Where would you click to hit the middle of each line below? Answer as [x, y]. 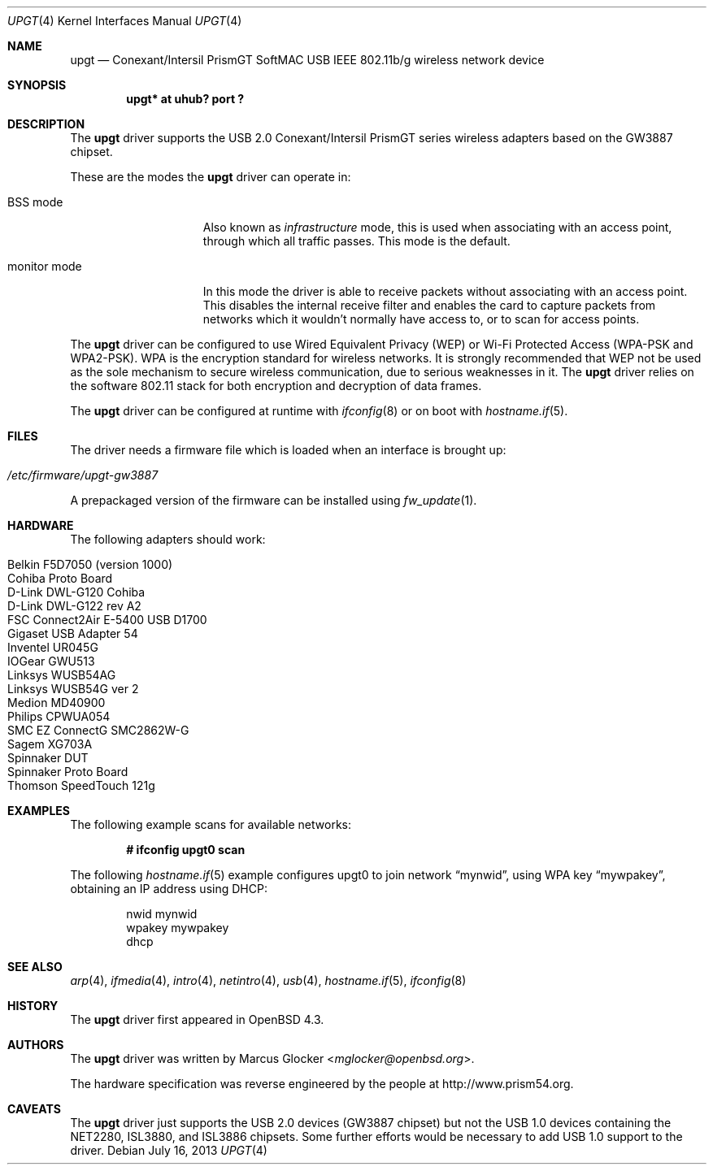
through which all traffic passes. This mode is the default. [356, 241]
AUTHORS [36, 1045]
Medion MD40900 [57, 703]
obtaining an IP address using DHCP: [169, 889]
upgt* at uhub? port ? [185, 99]
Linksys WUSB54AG [62, 675]
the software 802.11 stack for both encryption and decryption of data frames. [276, 386]
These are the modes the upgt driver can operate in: [211, 177]
